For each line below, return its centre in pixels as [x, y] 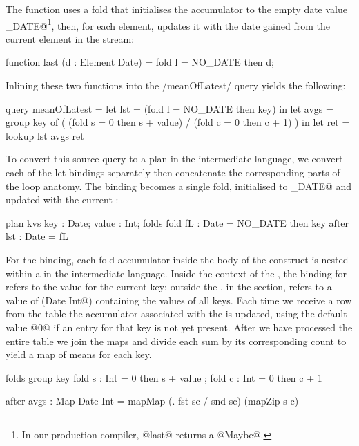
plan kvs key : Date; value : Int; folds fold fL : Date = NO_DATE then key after [177, 222]
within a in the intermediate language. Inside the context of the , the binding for [176, 273]
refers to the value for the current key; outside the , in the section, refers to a [169, 287]
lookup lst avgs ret [45, 135]
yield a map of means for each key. [79, 354]
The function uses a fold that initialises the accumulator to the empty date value [176, 9]
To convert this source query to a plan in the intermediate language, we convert [174, 159]
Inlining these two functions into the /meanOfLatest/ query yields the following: [176, 85]
